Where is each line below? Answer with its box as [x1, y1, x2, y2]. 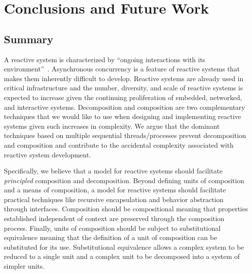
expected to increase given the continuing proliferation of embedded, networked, [4, 92, 242, 102]
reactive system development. [4, 149, 91, 159]
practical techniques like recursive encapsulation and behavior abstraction [4, 194, 224, 204]
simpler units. [4, 261, 45, 271]
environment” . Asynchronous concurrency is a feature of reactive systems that [4, 64, 240, 74]
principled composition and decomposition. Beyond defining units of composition [4, 175, 244, 185]
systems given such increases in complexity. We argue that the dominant [4, 120, 220, 131]
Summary [4, 31, 54, 46]
